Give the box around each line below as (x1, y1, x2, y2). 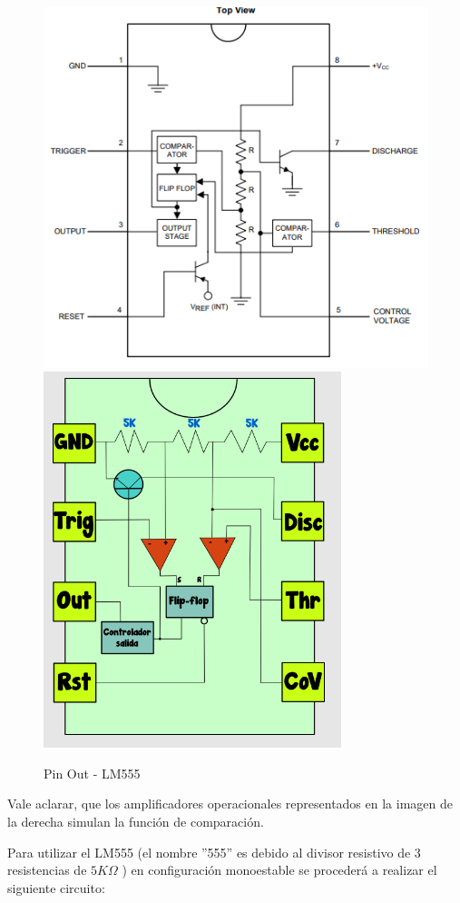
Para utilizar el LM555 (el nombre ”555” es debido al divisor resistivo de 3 (7, 842, 421, 861)
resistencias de (7, 860, 87, 879)
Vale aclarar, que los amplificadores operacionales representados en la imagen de (7, 794, 453, 813)
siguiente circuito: (7, 878, 105, 897)
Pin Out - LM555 (44, 763, 141, 782)
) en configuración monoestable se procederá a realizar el (122, 860, 437, 879)
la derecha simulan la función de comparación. (7, 812, 264, 831)
